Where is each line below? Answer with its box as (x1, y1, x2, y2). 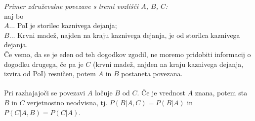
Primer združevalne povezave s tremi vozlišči (4, 1, 139, 11)
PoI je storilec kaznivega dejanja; (17, 20, 117, 30)
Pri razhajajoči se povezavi (4, 88, 85, 98)
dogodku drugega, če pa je (4, 59, 84, 69)
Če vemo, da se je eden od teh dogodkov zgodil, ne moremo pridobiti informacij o (4, 49, 251, 59)
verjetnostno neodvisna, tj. (27, 97, 108, 107)
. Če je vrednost (137, 88, 185, 98)
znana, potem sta (195, 88, 248, 98)
